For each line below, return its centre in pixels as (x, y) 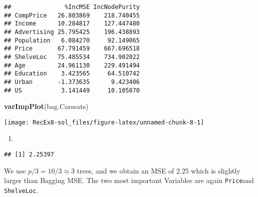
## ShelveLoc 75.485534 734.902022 (72, 57)
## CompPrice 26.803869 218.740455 (72, 15)
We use (15, 170)
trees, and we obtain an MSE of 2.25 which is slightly (159, 170)
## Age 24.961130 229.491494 (72, 65)
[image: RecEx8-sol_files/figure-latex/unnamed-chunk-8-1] (104, 122)
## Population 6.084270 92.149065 (72, 40)
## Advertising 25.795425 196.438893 (72, 32)
